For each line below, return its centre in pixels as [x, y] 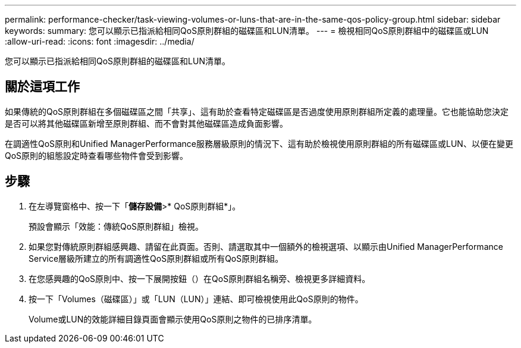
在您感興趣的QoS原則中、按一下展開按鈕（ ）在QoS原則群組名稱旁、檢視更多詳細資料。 [200, 278]
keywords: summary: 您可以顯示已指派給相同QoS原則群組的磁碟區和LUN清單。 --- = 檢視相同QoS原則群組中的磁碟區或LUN [247, 31]
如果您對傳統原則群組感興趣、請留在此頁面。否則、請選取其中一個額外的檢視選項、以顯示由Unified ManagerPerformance [266, 246]
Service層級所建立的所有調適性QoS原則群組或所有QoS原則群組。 [156, 258]
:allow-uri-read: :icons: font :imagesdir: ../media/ [100, 41]
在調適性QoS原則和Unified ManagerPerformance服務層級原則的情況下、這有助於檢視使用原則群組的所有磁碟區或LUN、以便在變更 [259, 143]
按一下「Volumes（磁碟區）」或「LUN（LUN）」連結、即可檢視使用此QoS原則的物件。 [196, 299]
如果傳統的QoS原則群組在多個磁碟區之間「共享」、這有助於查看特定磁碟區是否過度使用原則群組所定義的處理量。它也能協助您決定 [257, 111]
